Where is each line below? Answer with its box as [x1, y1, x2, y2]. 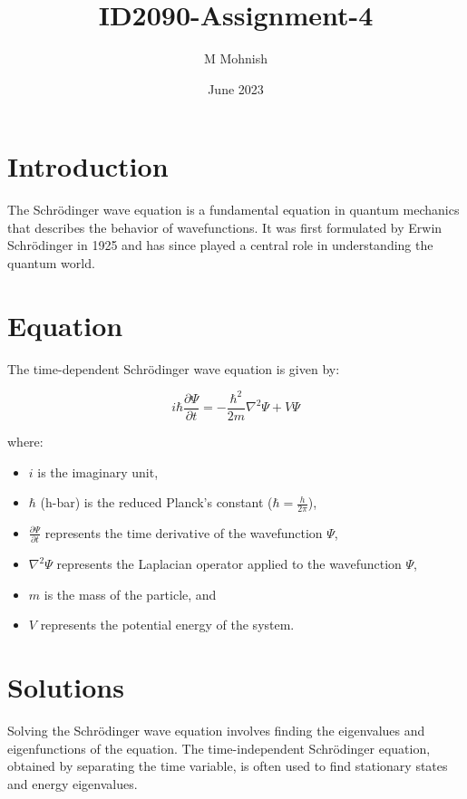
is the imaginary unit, [37, 462, 159, 481]
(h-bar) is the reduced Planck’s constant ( [40, 493, 273, 512]
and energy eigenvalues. [7, 774, 138, 793]
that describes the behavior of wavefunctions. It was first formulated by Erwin [7, 217, 443, 236]
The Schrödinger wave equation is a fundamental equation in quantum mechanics [7, 200, 460, 219]
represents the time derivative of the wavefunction [44, 523, 323, 542]
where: [7, 431, 44, 450]
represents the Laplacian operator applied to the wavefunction [56, 554, 402, 573]
